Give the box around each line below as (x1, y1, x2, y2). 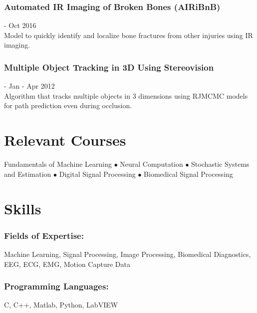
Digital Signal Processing (59, 168, 136, 179)
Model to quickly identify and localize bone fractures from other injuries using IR (4, 30, 253, 40)
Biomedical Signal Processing (144, 168, 233, 179)
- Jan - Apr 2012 (4, 81, 55, 91)
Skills (4, 198, 41, 218)
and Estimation (4, 168, 51, 179)
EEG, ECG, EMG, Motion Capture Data (4, 258, 130, 269)
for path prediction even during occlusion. (4, 100, 132, 111)
